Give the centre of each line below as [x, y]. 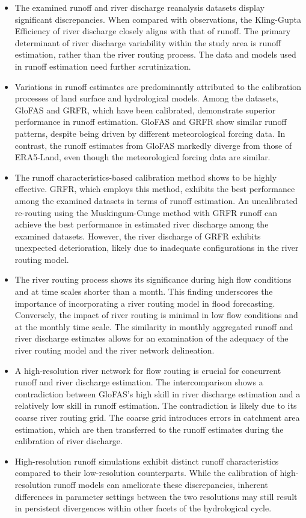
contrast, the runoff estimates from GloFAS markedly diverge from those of [153, 145]
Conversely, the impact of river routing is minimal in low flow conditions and [156, 315]
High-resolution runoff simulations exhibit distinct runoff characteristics [147, 461]
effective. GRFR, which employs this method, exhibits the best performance [155, 189]
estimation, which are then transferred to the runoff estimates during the [149, 429]
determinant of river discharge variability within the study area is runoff [148, 42]
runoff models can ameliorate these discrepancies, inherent [161, 484]
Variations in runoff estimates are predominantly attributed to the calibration [158, 86]
